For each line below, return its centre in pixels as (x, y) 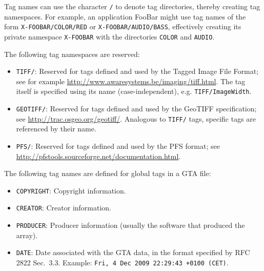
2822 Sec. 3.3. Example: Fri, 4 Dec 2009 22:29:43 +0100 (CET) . (122, 263)
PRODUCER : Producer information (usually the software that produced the (130, 225)
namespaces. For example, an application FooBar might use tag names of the (125, 16)
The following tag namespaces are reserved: (72, 54)
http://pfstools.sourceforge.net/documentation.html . (98, 156)
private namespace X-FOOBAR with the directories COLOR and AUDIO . (109, 36)
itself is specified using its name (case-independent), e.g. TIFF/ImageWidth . (134, 91)
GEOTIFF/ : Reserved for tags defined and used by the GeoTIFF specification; (136, 109)
